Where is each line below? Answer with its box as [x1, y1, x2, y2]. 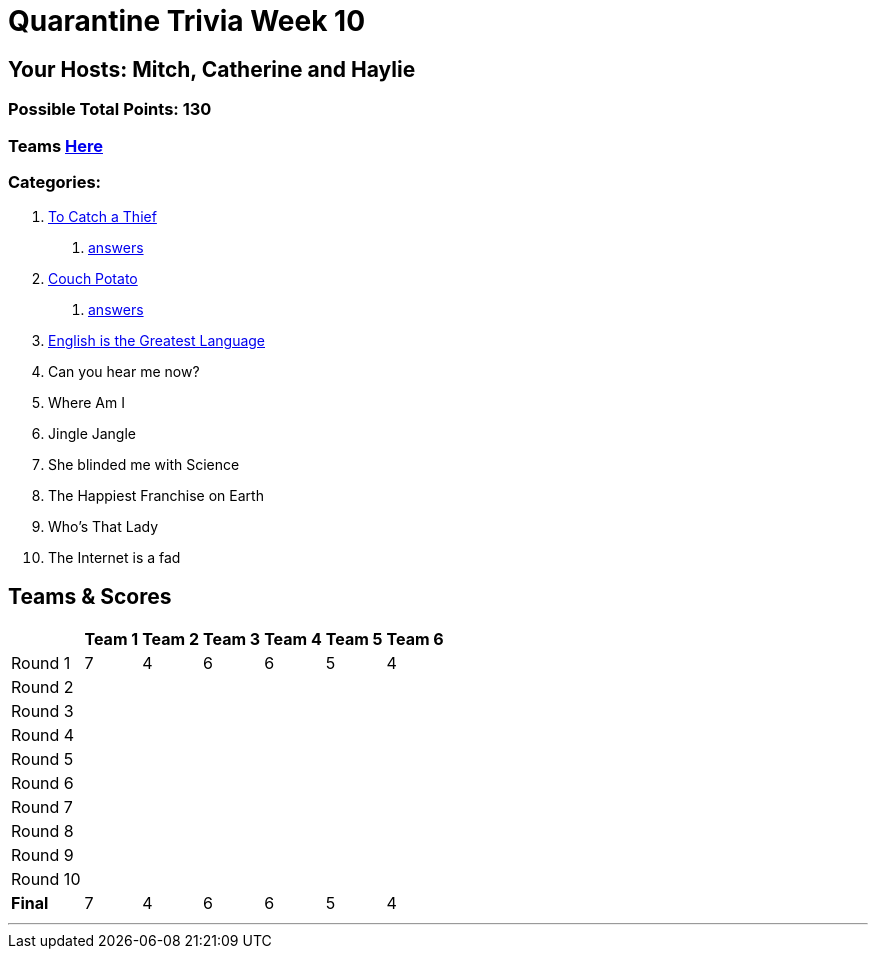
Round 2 [11, 677, 74, 698]
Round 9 [11, 845, 74, 866]
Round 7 [11, 797, 73, 818]
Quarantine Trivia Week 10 [8, 4, 366, 38]
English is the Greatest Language [48, 332, 266, 350]
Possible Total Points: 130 [8, 99, 212, 120]
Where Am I [48, 394, 125, 412]
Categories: [8, 171, 102, 192]
